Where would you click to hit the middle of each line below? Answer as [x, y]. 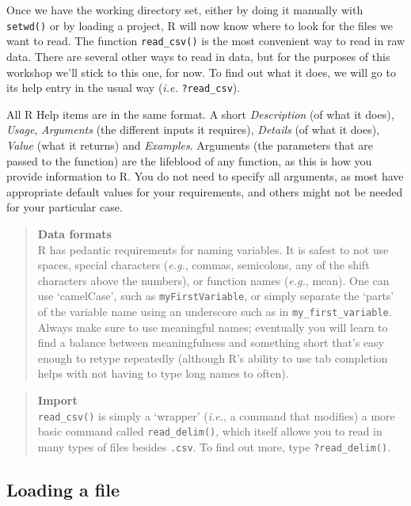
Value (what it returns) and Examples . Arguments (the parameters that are [190, 145]
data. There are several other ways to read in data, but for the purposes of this [198, 56]
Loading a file [63, 489]
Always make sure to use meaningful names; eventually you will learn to [213, 327]
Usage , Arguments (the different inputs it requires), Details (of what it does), [193, 129]
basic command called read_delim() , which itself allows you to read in [210, 431]
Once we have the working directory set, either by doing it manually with [185, 10]
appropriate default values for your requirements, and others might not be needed [205, 191]
